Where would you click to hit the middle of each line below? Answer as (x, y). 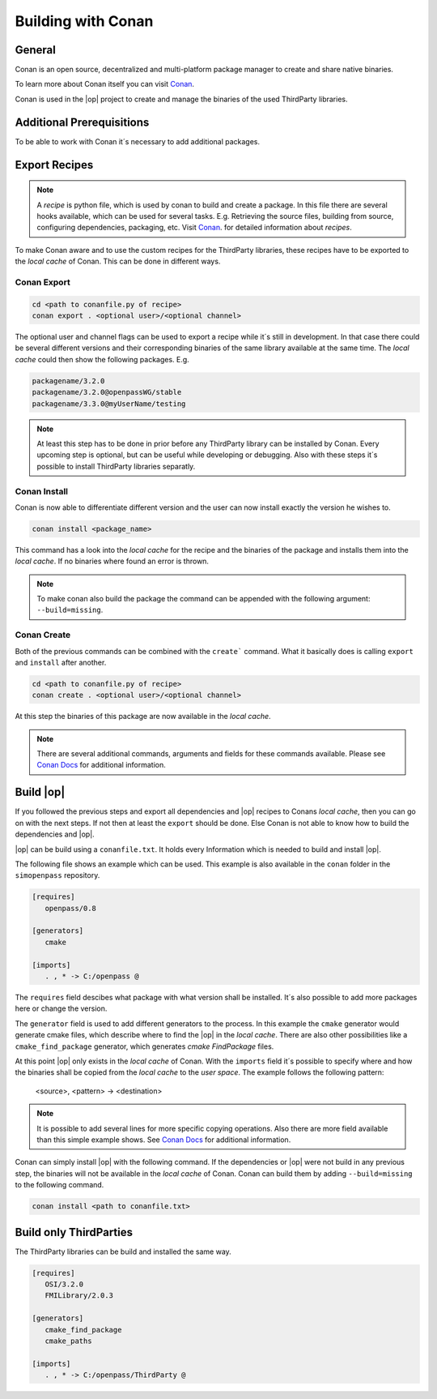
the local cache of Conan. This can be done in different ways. (118, 261)
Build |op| (40, 792)
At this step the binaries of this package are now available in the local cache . (143, 717)
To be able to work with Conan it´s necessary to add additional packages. (138, 141)
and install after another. (61, 662)
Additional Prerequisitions (82, 122)
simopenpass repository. (57, 875)
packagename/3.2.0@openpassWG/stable (107, 392)
